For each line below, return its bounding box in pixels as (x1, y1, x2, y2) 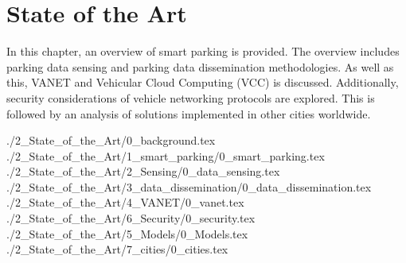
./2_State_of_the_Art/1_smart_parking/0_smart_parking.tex (6, 147, 325, 164)
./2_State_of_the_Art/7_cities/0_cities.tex (6, 241, 228, 257)
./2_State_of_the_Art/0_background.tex (6, 132, 216, 149)
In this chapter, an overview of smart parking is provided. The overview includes (6, 43, 400, 60)
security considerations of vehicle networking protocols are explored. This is (6, 89, 375, 106)
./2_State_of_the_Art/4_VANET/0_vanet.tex (6, 194, 244, 211)
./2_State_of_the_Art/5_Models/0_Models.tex (6, 225, 248, 242)
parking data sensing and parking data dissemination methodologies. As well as (6, 58, 394, 75)
